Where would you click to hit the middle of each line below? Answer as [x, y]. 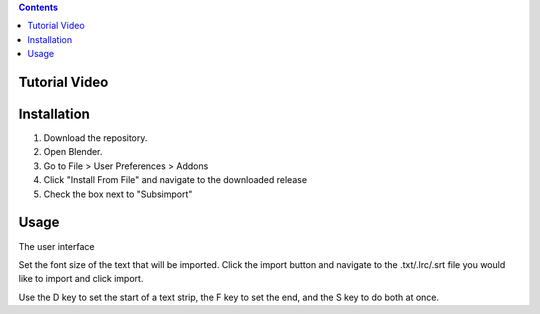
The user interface [56, 246]
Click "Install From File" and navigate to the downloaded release [175, 180]
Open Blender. [73, 152]
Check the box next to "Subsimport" [118, 194]
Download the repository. [95, 138]
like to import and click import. [81, 279]
